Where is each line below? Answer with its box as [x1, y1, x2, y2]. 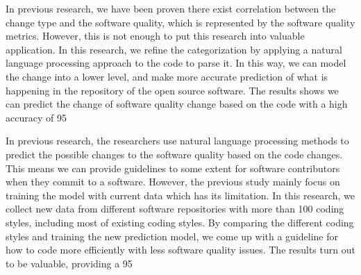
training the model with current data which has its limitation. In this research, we [6, 187, 355, 202]
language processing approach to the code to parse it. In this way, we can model [6, 56, 346, 70]
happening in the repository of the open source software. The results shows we [6, 83, 339, 97]
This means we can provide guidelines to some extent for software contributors [6, 160, 340, 175]
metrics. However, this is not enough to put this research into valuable [6, 28, 305, 43]
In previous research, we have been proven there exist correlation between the [6, 1, 336, 15]
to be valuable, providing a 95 [6, 256, 133, 270]
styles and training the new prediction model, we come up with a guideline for [6, 228, 338, 243]
